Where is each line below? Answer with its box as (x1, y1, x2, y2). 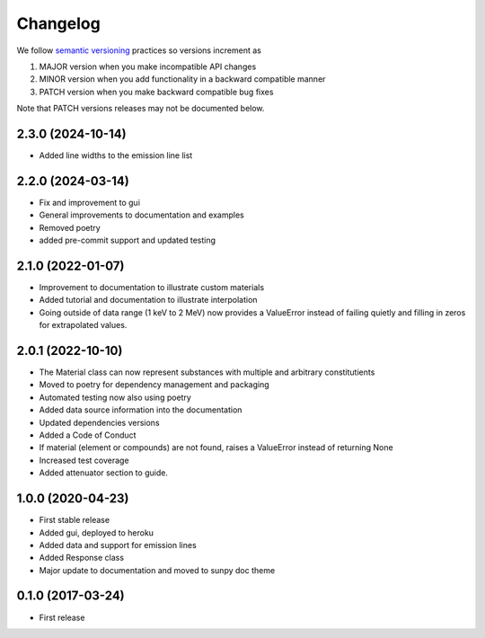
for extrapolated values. (39, 320, 128, 331)
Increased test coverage (39, 455, 129, 465)
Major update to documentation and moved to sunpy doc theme (39, 564, 276, 575)
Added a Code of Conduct (39, 430, 137, 440)
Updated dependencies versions (39, 417, 161, 428)
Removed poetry (39, 222, 101, 233)
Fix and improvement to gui (39, 197, 141, 208)
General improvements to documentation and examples (39, 209, 244, 220)
